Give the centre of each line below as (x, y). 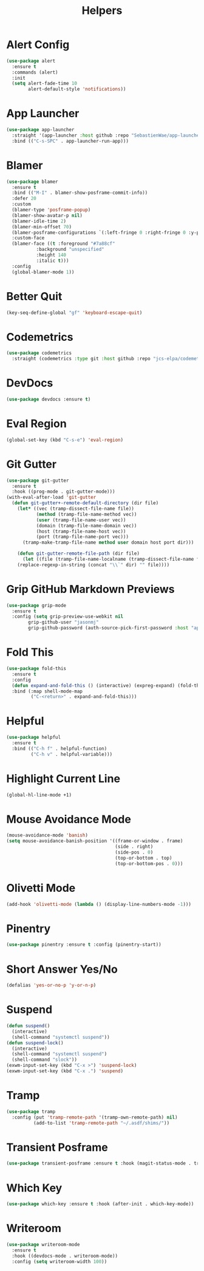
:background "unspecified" (70, 250)
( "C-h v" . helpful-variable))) (72, 754)
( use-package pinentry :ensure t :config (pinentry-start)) (84, 945)
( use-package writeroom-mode (43, 1245)
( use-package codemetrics (39, 353)
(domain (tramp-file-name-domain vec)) (87, 526)
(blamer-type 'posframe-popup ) (51, 210)
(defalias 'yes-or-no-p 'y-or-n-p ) (51, 985)
